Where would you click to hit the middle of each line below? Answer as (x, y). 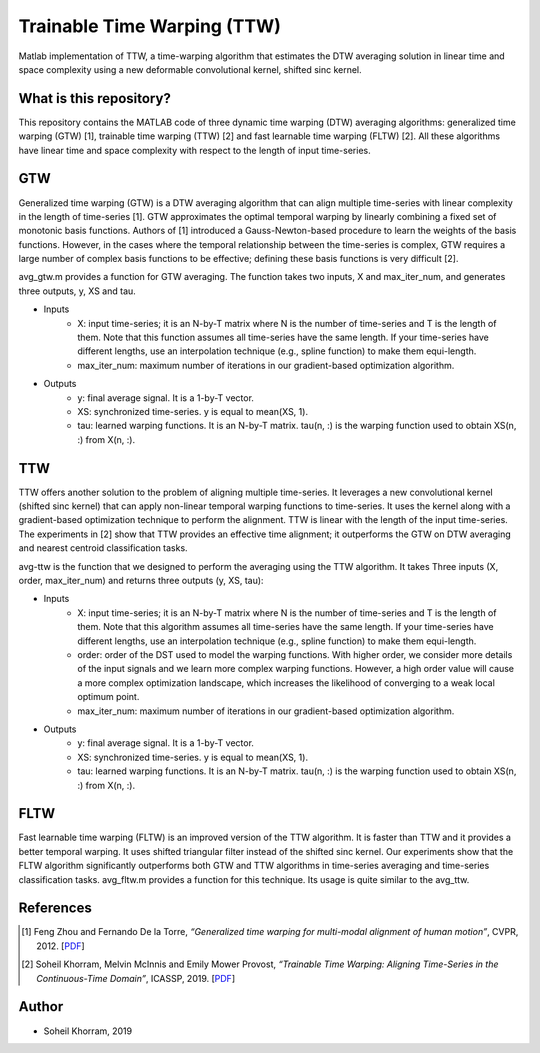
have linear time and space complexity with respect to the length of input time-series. (194, 150)
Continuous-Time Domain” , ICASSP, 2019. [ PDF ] (135, 978)
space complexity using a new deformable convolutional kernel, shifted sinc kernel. (190, 69)
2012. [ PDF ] (60, 946)
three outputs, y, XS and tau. (77, 291)
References (55, 908)
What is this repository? (95, 98)
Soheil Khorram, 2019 (88, 1031)
